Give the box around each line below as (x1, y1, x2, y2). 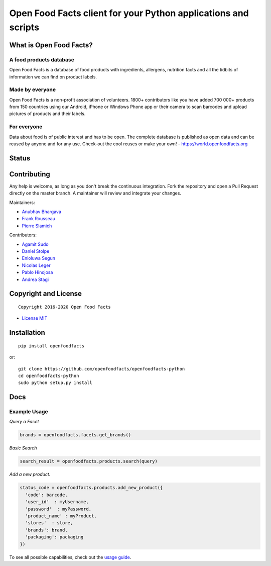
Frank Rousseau (22, 216, 55, 222)
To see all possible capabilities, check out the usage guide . (9, 554, 131, 560)
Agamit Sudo (22, 241, 49, 247)
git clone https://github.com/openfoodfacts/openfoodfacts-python (18, 366, 185, 371)
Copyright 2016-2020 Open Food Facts (18, 304, 111, 310)
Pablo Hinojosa (22, 269, 53, 275)
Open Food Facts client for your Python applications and (9, 8, 249, 19)
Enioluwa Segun (22, 255, 55, 261)
